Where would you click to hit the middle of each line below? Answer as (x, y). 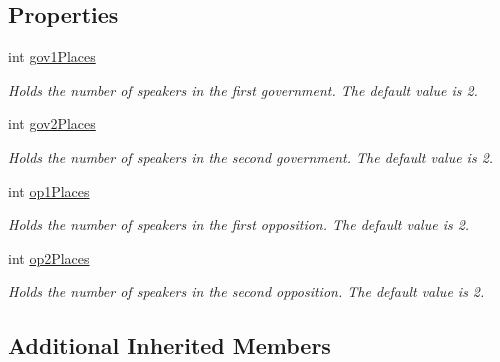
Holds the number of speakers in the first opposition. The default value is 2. (239, 224)
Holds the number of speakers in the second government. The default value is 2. (251, 156)
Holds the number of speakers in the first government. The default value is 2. (243, 89)
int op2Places (49, 257)
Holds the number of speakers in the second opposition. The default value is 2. (246, 291)
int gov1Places (52, 56)
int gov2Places (52, 123)
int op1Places (49, 190)
